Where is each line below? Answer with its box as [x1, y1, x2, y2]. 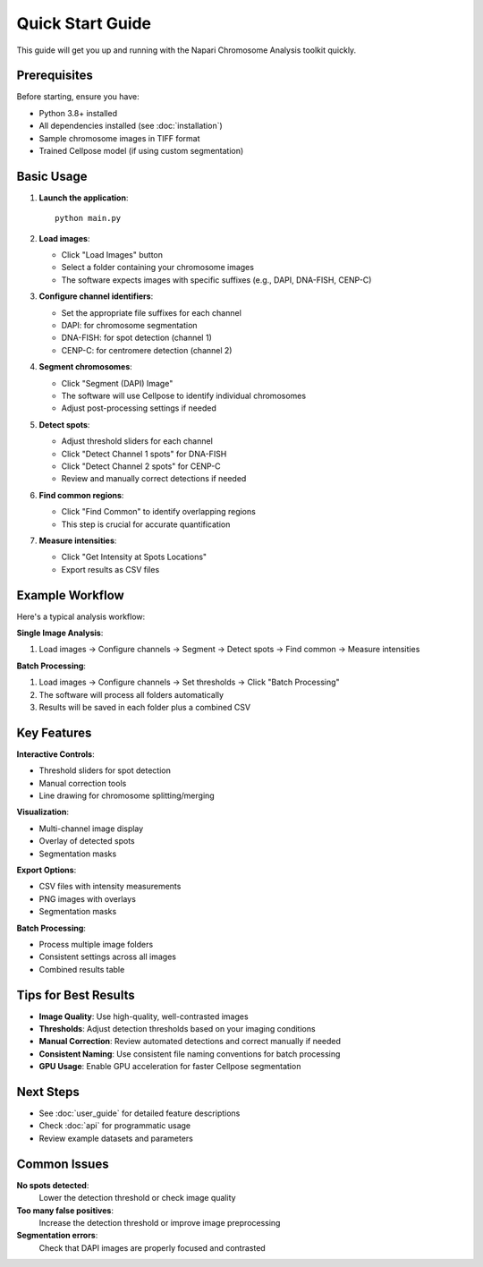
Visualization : [16, 806, 69, 818]
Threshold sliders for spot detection [38, 765, 172, 776]
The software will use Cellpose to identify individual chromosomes [61, 390, 307, 401]
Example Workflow [16, 587, 124, 603]
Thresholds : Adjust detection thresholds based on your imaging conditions [38, 1024, 317, 1033]
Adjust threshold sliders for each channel [61, 436, 214, 446]
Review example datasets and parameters [38, 1133, 194, 1144]
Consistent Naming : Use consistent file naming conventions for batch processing [38, 1048, 341, 1059]
